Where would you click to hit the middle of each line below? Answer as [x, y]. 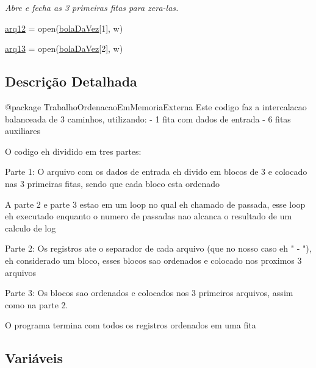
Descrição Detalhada [71, 81]
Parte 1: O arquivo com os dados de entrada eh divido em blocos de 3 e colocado [156, 172]
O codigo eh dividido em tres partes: [73, 151]
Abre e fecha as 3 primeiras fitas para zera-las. [92, 7]
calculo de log [31, 228]
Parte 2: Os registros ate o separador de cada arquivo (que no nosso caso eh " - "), [158, 248]
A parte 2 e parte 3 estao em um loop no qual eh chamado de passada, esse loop [155, 204]
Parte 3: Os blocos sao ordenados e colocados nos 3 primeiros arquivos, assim [149, 293]
